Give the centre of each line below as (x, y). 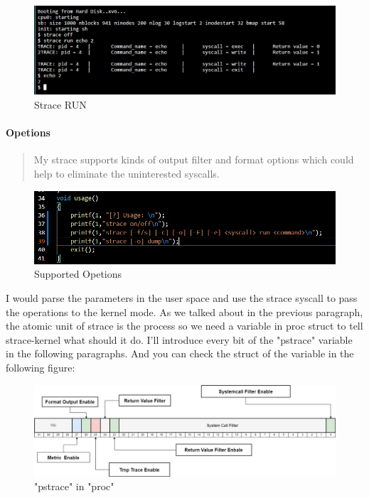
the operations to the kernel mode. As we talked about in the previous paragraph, (184, 312)
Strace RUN (60, 105)
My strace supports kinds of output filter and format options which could (194, 159)
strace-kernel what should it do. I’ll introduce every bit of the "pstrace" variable (179, 339)
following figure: (41, 367)
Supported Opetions (78, 274)
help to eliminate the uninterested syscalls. (127, 174)
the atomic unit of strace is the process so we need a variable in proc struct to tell (184, 326)
